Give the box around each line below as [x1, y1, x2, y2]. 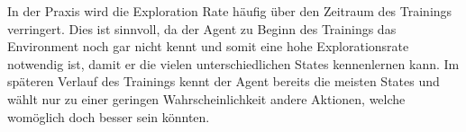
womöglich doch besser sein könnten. [7, 107, 210, 126]
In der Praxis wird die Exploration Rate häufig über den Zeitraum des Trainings [7, 2, 452, 20]
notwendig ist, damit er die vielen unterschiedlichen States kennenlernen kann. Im [7, 54, 460, 73]
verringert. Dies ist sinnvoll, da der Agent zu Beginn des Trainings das [7, 19, 397, 38]
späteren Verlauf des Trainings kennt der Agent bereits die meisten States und [7, 72, 440, 91]
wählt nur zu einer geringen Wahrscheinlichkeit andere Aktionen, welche [7, 89, 406, 108]
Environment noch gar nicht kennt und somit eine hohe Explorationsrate [7, 37, 409, 56]
